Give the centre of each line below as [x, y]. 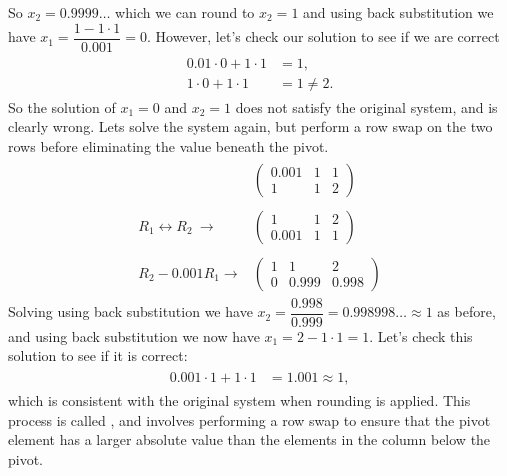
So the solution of [62, 106]
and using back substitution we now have [134, 335]
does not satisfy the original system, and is [366, 106]
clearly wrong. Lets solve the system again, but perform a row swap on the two [250, 126]
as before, [466, 311]
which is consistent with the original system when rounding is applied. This [239, 400]
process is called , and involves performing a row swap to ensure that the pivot [249, 419]
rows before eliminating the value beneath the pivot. [168, 145]
